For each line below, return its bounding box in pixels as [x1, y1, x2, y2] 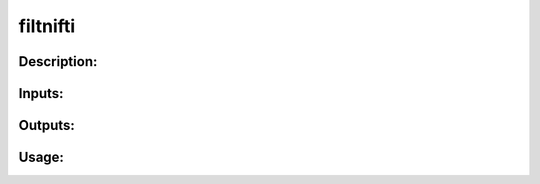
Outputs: [18, 117, 75, 134]
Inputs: [18, 85, 64, 102]
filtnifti [18, 15, 76, 37]
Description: [18, 53, 98, 70]
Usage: [18, 149, 65, 166]
